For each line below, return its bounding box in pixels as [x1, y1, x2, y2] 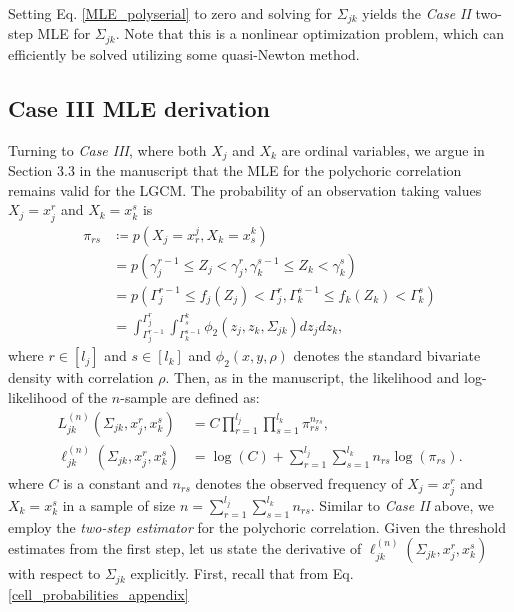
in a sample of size [62, 494, 176, 515]
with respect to [8, 563, 101, 584]
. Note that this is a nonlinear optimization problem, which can [115, 23, 505, 44]
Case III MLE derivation [8, 92, 270, 123]
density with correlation [8, 367, 154, 388]
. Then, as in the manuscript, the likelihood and [165, 367, 460, 388]
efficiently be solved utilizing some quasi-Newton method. [8, 43, 360, 64]
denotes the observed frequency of [195, 472, 403, 493]
